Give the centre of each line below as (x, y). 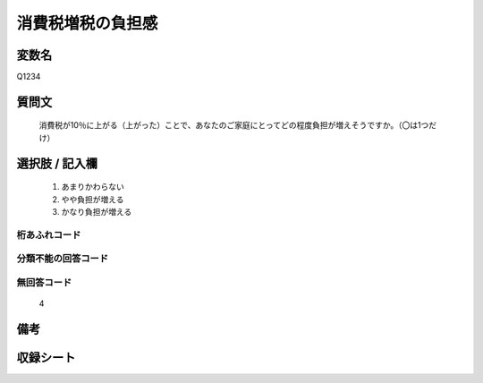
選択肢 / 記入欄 (57, 163)
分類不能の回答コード (63, 259)
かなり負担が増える (97, 212)
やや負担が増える (93, 199)
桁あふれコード (49, 234)
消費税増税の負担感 (87, 23)
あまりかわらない (93, 187)
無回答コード (44, 282)
